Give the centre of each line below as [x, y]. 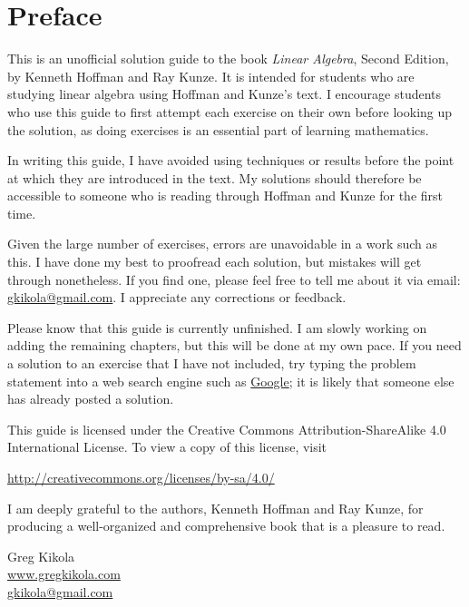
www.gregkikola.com [64, 574]
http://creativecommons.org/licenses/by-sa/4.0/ [141, 477]
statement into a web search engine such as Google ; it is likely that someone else [231, 381]
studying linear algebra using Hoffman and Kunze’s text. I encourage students [225, 94]
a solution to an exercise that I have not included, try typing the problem [212, 363]
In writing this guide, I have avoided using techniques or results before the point [231, 160]
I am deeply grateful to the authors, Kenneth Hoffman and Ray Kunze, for [215, 508]
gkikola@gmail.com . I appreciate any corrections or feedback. [177, 297]
